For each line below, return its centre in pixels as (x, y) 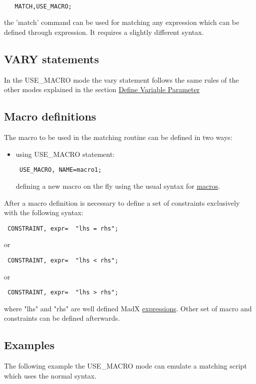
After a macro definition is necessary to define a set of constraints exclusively (122, 202)
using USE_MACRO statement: (65, 154)
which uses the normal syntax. (50, 375)
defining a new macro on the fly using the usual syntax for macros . (118, 186)
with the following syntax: (44, 212)
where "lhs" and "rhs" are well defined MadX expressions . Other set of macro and (128, 308)
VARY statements (52, 59)
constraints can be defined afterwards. (62, 318)
